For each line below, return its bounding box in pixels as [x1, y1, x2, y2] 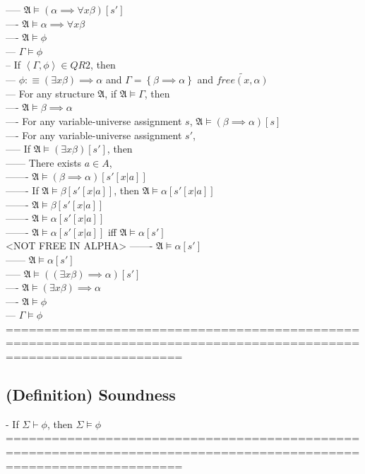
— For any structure [6, 85, 95, 100]
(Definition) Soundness [6, 384, 176, 405]
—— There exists [6, 155, 82, 170]
